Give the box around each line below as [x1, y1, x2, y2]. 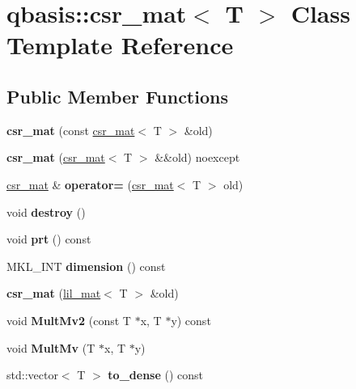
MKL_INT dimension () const [6, 257, 166, 274]
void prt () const [6, 230, 91, 247]
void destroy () [6, 203, 86, 220]
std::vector [6, 366, 58, 383]
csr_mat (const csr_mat [6, 121, 135, 138]
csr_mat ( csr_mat [6, 149, 105, 166]
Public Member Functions [6, 83, 228, 108]
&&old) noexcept [155, 149, 240, 166]
